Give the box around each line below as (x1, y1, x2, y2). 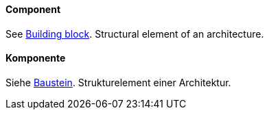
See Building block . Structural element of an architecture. (5, 27, 264, 40)
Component (5, 3, 61, 15)
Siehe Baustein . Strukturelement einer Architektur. (5, 76, 231, 88)
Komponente (5, 52, 66, 64)
